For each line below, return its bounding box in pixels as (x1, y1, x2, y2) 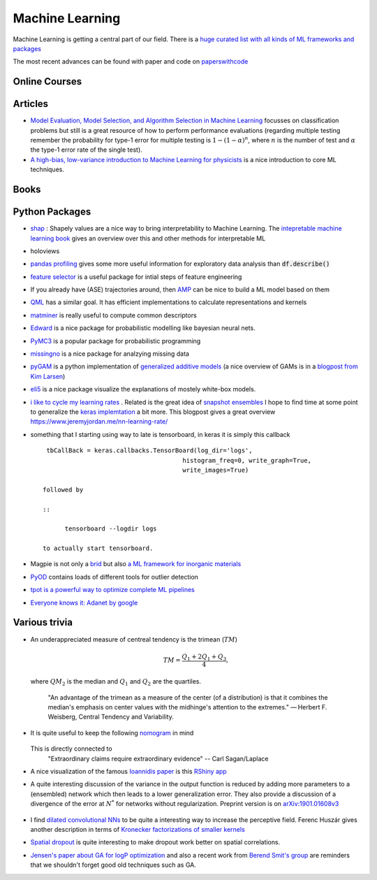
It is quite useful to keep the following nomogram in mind (30, 728, 194, 737)
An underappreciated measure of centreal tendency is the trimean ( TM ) (30, 635, 237, 643)
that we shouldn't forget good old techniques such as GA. (30, 860, 197, 870)
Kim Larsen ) (30, 372, 66, 380)
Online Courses (13, 75, 82, 87)
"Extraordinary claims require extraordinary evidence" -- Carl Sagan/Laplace (47, 754, 269, 763)
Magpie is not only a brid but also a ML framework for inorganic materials (30, 560, 242, 568)
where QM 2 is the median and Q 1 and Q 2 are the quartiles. (30, 677, 202, 688)
